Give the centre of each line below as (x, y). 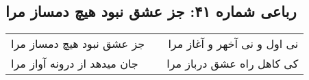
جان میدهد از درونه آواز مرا (75, 64)
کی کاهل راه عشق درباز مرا (233, 64)
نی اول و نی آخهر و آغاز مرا (233, 44)
